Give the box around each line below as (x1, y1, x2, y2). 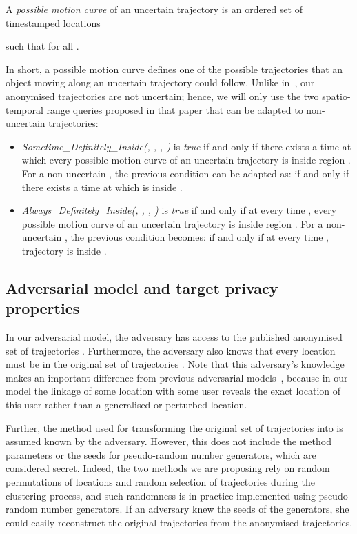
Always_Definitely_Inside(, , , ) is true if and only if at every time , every (21, 203, 337, 217)
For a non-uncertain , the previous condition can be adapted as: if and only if (21, 166, 349, 180)
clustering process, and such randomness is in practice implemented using (6, 488, 316, 502)
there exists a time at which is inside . (21, 179, 183, 194)
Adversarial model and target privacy (6, 277, 278, 298)
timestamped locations (6, 15, 101, 30)
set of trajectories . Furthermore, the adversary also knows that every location (6, 343, 336, 357)
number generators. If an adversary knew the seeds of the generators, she (41, 502, 349, 516)
